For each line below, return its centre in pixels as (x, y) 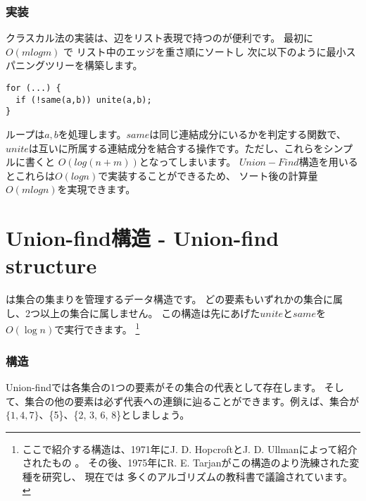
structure (51, 265)
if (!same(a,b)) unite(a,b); (84, 100)
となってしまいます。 (188, 162)
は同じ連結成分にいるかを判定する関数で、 (248, 134)
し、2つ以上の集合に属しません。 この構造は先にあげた (133, 313)
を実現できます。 (96, 189)
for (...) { (33, 88)
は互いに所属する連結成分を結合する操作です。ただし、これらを (176, 148)
